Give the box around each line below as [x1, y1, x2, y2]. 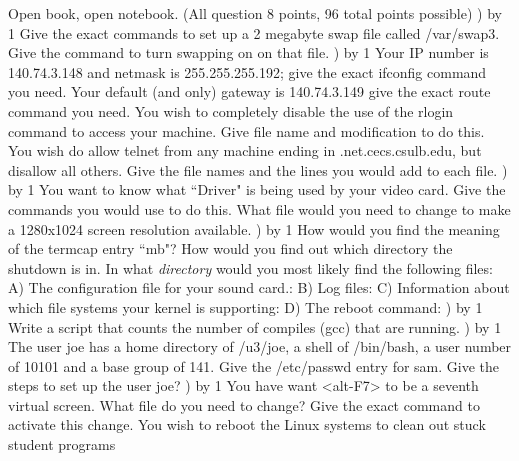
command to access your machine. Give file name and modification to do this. [8, 120, 485, 141]
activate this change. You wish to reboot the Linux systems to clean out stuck [8, 414, 486, 435]
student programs [8, 434, 116, 455]
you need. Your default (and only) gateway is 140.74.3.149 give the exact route [8, 81, 491, 102]
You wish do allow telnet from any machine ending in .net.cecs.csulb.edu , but [8, 140, 482, 161]
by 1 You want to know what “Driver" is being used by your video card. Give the [8, 179, 506, 200]
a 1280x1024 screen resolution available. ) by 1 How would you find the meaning [8, 218, 500, 239]
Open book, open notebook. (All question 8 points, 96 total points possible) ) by [8, 3, 502, 23]
